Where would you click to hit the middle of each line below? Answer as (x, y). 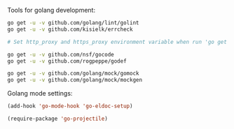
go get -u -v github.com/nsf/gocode (61, 54)
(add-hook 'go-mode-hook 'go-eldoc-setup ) (70, 106)
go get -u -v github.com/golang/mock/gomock (73, 74)
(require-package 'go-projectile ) (58, 119)
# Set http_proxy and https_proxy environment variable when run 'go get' (119, 42)
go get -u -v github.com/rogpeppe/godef (67, 61)
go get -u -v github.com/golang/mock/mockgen (75, 80)
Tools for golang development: (51, 10)
